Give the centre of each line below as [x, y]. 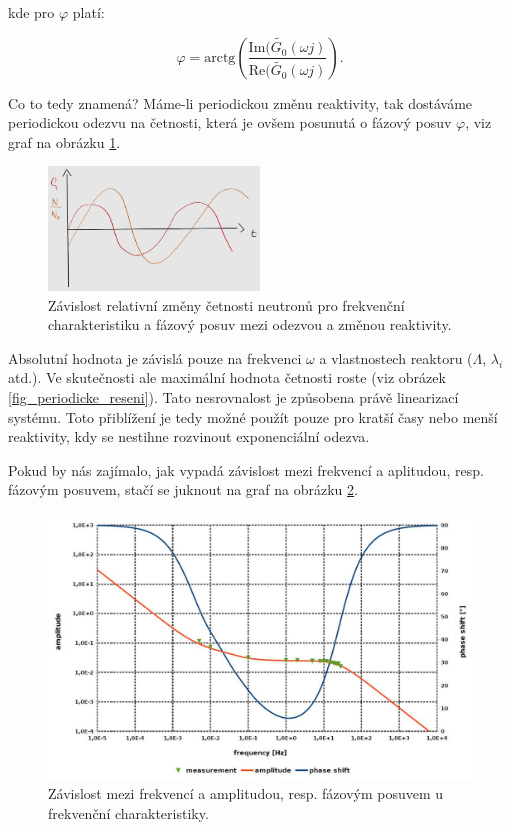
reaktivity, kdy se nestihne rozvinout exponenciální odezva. [189, 436]
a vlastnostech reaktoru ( [396, 357]
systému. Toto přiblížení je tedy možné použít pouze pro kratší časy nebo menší [253, 416]
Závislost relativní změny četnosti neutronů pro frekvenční [226, 304]
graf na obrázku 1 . [64, 141]
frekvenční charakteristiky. [128, 813]
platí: [88, 12]
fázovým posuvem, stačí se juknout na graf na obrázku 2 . [183, 489]
